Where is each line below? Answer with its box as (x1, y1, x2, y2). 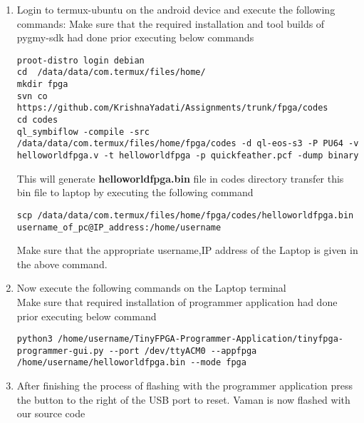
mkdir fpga (16, 79, 68, 90)
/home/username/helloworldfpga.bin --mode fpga (16, 357, 246, 368)
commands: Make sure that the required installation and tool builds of (16, 16, 325, 31)
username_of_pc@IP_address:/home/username (16, 222, 222, 233)
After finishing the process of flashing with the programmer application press (16, 378, 353, 393)
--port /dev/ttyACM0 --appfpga (108, 345, 257, 356)
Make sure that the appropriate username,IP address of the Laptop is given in (16, 243, 358, 258)
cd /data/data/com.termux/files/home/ (16, 67, 206, 78)
